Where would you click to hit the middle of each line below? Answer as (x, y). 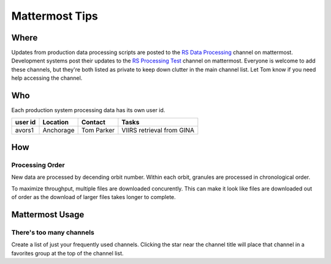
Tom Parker (98, 130)
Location (56, 122)
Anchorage (59, 130)
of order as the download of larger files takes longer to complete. (93, 197)
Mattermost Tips (55, 16)
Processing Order (38, 165)
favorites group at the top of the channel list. (67, 253)
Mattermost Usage (48, 214)
